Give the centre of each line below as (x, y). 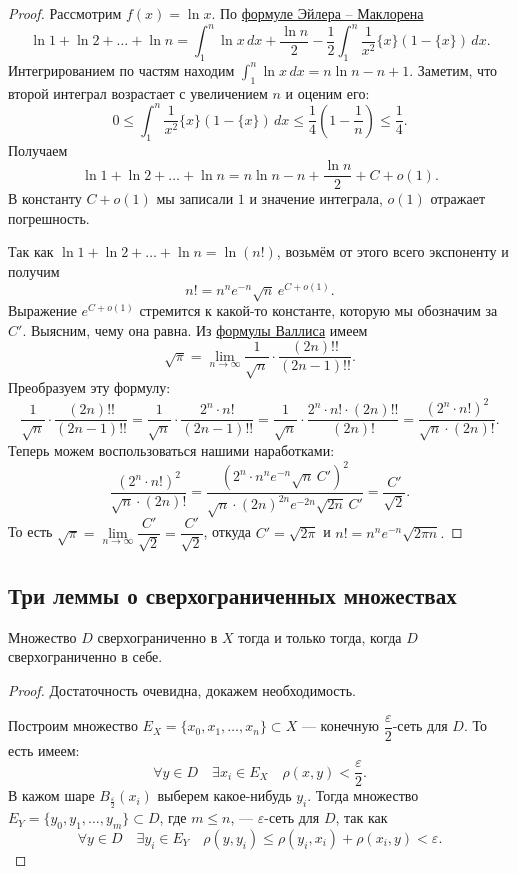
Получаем (38, 149)
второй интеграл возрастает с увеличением (138, 92)
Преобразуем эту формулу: (89, 387)
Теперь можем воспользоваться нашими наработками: (171, 449)
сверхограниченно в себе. (85, 656)
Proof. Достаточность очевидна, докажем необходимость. (182, 690)
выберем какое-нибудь (224, 795)
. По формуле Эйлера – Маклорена (317, 13)
